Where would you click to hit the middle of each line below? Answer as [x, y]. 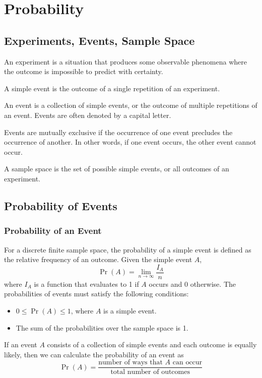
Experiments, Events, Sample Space [100, 40]
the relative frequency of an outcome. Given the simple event [98, 259]
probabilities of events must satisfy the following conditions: [96, 294]
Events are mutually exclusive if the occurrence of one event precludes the [118, 132]
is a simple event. [130, 310]
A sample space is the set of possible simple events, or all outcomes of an [117, 169]
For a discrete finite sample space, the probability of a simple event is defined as [128, 249]
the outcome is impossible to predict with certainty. [84, 71]
